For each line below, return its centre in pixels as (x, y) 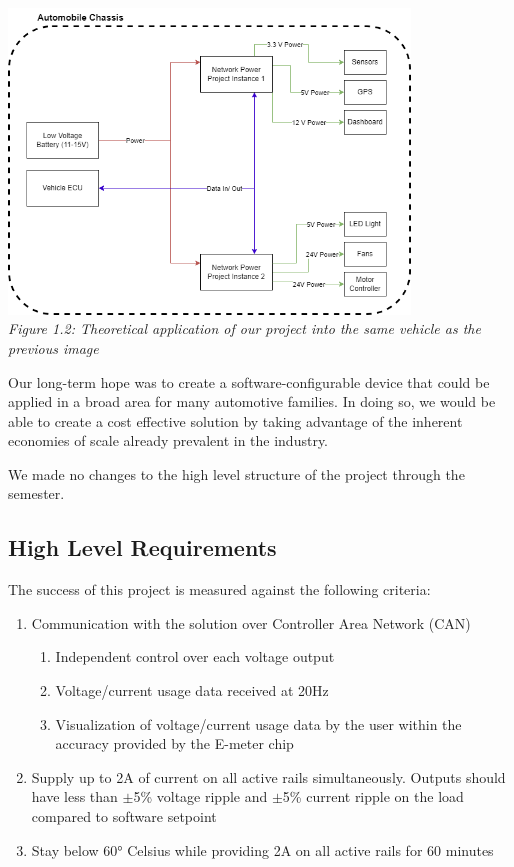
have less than (74, 796)
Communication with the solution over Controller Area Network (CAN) (251, 622)
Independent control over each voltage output (195, 656)
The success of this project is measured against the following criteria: (219, 589)
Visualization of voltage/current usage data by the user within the (258, 723)
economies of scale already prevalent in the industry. (168, 440)
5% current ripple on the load (373, 796)
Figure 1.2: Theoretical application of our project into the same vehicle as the (244, 328)
